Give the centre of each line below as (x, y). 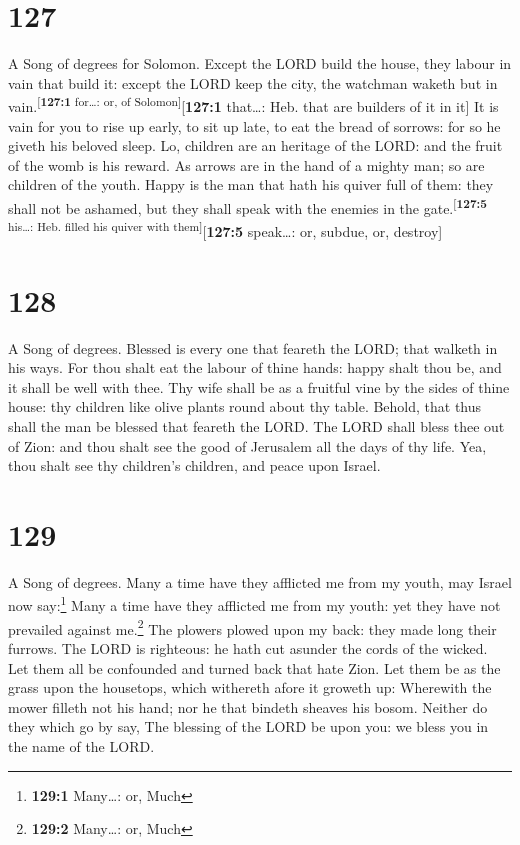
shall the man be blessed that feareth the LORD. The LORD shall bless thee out (256, 425)
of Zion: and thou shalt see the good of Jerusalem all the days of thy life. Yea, (247, 445)
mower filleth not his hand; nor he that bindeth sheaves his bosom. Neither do (248, 706)
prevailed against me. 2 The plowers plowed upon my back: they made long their (252, 627)
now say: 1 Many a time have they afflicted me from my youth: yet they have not (254, 604)
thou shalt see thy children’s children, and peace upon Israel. (194, 465)
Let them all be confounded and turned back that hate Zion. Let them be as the (254, 667)
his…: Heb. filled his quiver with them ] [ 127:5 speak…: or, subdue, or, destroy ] (225, 229)
